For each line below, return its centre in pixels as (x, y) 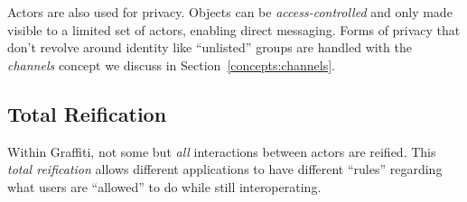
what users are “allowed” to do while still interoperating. (164, 186)
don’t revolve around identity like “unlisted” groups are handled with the (210, 47)
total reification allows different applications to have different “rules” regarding (225, 169)
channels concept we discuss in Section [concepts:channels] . (171, 64)
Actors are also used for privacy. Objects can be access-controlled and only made (230, 12)
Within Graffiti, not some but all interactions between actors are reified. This (222, 151)
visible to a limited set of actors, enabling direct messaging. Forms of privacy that (234, 29)
